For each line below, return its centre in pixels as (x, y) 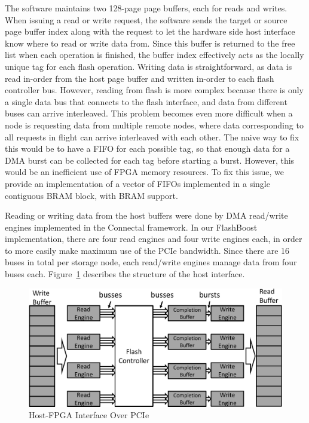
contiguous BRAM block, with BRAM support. (91, 195)
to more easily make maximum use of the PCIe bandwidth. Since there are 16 (147, 250)
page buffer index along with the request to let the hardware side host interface (150, 31)
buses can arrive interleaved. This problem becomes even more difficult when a (149, 113)
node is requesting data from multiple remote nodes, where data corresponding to (154, 125)
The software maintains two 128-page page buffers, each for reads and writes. (146, 8)
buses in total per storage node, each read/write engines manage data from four (151, 262)
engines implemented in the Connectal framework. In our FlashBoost (131, 227)
